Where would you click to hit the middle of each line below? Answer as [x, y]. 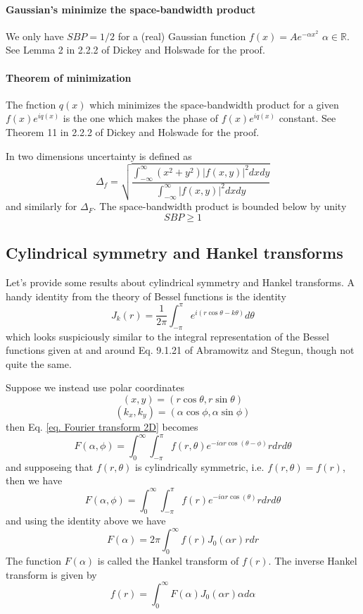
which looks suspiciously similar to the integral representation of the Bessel [167, 336]
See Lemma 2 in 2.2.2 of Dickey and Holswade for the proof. [135, 50]
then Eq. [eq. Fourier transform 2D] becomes [102, 426]
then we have [34, 480]
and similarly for [42, 206]
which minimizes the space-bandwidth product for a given [214, 104]
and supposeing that [50, 466]
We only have [35, 36]
